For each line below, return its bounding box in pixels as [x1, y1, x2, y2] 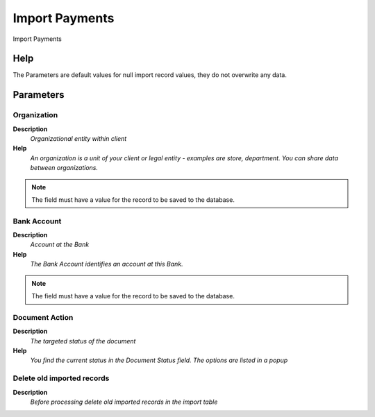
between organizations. [30, 164, 99, 172]
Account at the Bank [30, 240, 90, 249]
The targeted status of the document [30, 337, 136, 345]
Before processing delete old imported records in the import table [30, 398, 218, 406]
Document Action [12, 312, 74, 322]
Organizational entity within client [30, 135, 127, 142]
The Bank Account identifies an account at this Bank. [30, 260, 183, 269]
